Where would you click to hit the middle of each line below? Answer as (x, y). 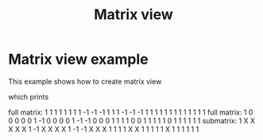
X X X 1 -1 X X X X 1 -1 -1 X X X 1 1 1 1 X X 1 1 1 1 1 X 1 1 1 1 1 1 (104, 129)
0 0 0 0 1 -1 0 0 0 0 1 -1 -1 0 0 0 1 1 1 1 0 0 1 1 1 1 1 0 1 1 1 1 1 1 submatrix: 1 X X (132, 120)
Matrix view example (78, 59)
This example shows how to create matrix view (85, 81)
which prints (29, 96)
